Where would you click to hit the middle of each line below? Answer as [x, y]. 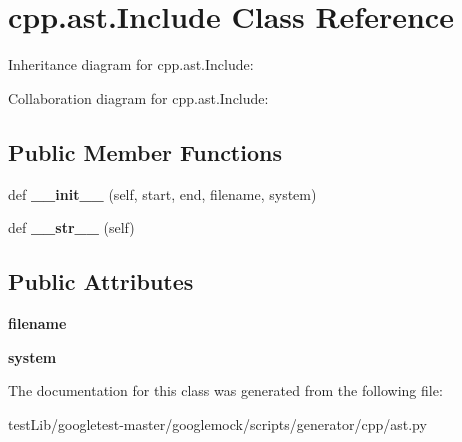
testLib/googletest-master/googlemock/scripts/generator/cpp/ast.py [217, 423]
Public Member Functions [145, 151]
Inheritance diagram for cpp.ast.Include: [131, 64]
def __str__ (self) [71, 227]
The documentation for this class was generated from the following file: [225, 390]
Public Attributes [101, 281]
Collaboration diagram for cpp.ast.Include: [138, 97]
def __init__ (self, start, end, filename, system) [162, 193]
